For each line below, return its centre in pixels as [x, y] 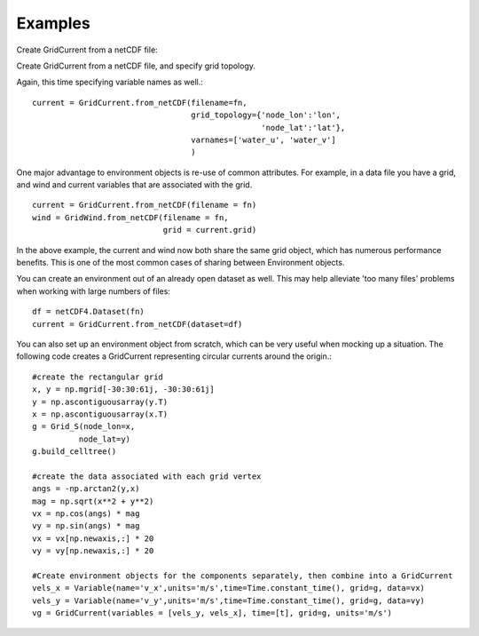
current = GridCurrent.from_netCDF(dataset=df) [137, 324]
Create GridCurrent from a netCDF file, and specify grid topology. [136, 66]
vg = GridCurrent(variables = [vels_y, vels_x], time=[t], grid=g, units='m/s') [212, 613]
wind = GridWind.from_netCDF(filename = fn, [131, 217]
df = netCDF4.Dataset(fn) [89, 312]
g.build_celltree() [75, 452]
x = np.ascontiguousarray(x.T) [100, 414]
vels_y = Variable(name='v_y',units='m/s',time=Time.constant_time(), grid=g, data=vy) [229, 600]
